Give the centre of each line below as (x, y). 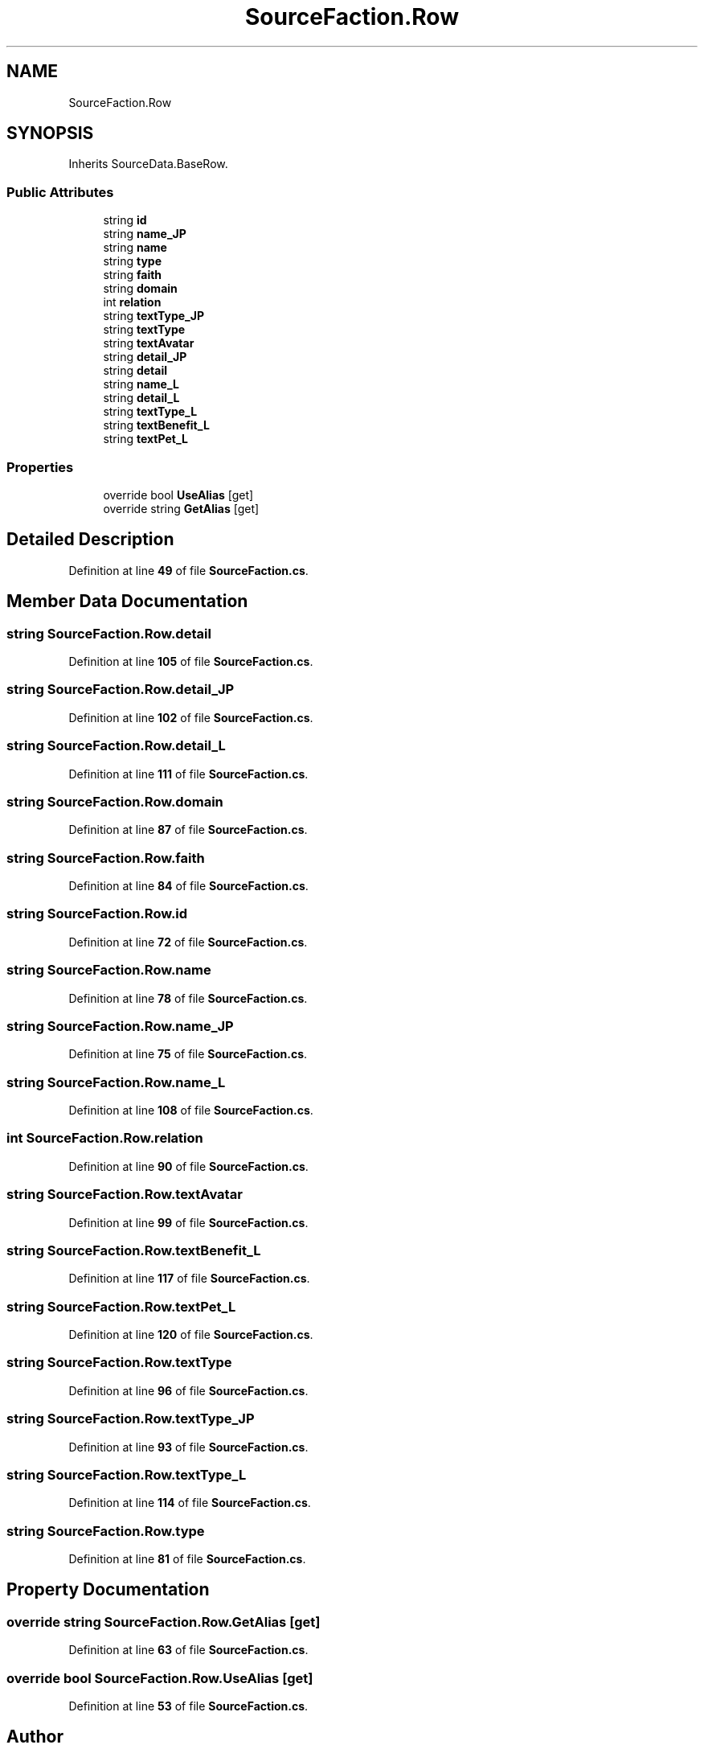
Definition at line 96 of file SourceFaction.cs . (188, 1390)
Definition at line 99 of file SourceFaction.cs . (188, 1222)
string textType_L (150, 412)
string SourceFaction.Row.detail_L (116, 746)
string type (132, 261)
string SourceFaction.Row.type (106, 1531)
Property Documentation (108, 1590)
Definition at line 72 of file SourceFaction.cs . (188, 942)
